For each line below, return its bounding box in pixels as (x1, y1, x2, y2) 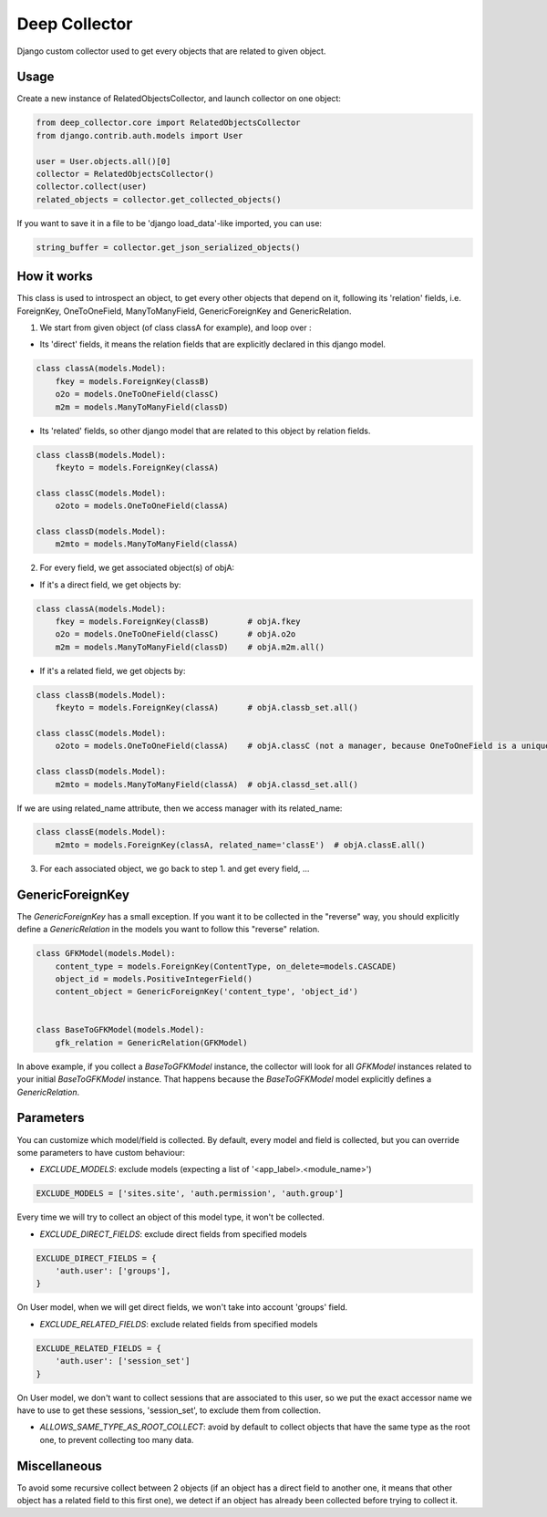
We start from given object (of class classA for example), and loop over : (39, 322, 312, 333)
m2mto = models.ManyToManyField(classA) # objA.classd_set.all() (55, 779, 359, 789)
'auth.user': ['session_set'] (55, 1356, 191, 1366)
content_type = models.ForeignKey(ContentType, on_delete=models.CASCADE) (55, 961, 397, 972)
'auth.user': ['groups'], (55, 1266, 171, 1276)
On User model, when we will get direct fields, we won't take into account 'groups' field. (16, 1302, 348, 1313)
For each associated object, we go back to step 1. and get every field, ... (39, 863, 310, 874)
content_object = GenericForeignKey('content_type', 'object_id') (55, 986, 359, 997)
